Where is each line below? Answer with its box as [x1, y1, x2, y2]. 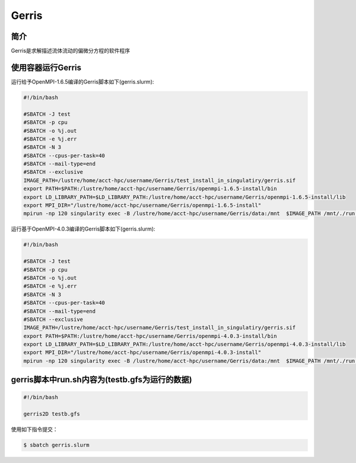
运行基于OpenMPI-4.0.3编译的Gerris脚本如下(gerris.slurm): [11, 225, 155, 232]
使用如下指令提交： [11, 426, 58, 433]
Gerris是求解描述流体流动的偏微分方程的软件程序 [11, 47, 131, 55]
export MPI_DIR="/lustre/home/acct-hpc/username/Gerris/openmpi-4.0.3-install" [23, 349, 262, 356]
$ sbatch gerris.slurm [23, 442, 90, 449]
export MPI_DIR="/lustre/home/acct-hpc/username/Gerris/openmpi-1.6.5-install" [23, 202, 262, 209]
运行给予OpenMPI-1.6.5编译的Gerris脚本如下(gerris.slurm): [11, 78, 154, 85]
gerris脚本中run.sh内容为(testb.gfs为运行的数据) [11, 375, 192, 385]
